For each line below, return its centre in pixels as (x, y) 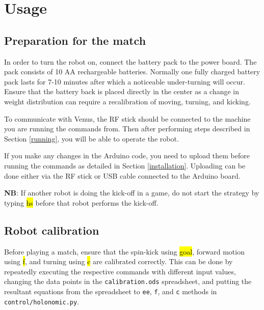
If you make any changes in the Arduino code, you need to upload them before (127, 156)
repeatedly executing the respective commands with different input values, (120, 271)
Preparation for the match (75, 40)
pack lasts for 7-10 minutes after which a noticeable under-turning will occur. (125, 81)
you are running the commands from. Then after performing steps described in (127, 129)
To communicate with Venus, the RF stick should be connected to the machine (127, 118)
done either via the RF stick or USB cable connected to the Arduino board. (122, 175)
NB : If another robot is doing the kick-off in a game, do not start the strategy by (132, 193)
